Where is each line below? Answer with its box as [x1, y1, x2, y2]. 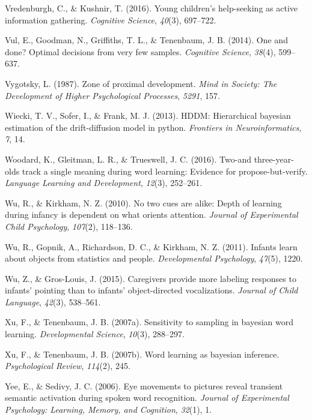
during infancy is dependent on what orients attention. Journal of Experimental [5, 208, 298, 221]
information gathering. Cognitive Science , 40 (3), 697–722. [5, 13, 216, 26]
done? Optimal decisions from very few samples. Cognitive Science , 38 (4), [5, 45, 276, 58]
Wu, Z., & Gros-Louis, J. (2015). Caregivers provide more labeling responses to [5, 272, 296, 284]
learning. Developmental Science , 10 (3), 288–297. [5, 328, 185, 340]
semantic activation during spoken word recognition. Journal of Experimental [5, 391, 289, 404]
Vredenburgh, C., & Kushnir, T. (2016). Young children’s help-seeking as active [5, 2, 298, 14]
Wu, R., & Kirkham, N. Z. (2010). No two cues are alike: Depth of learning [5, 196, 282, 209]
